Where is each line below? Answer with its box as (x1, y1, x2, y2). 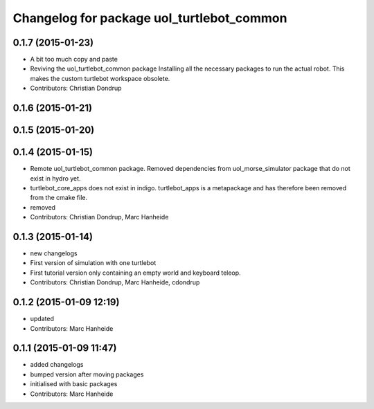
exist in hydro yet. (30, 174, 81, 183)
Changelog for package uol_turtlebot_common (12, 10, 287, 26)
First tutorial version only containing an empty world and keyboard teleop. (30, 269, 242, 277)
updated (30, 315, 55, 323)
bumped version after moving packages (30, 370, 144, 379)
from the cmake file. (30, 194, 88, 202)
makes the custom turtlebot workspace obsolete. (30, 74, 170, 82)
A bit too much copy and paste (30, 55, 118, 64)
